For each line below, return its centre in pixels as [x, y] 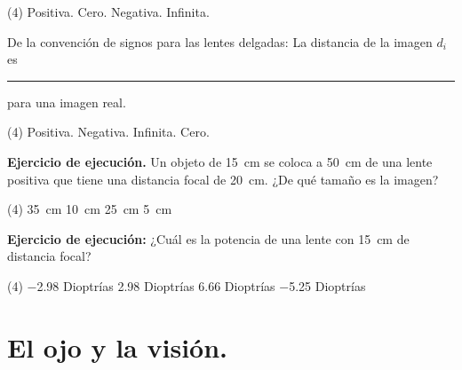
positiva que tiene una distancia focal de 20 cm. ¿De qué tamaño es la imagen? [223, 179]
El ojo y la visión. [117, 346]
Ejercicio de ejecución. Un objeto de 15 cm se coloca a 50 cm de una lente [220, 161]
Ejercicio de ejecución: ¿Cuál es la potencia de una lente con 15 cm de [208, 238]
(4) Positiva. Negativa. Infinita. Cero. [108, 132]
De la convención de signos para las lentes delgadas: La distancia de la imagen [220, 41]
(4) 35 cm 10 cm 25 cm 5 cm [90, 209]
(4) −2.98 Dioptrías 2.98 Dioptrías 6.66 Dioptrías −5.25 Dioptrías [187, 285]
